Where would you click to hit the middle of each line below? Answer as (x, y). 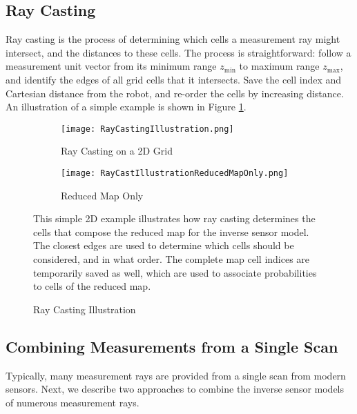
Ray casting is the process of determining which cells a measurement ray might (173, 39)
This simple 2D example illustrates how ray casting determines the (174, 218)
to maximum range (279, 66)
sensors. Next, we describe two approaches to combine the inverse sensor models (175, 389)
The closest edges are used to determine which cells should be (164, 245)
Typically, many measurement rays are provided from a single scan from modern (176, 375)
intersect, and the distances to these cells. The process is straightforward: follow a (178, 52)
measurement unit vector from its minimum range (111, 66)
